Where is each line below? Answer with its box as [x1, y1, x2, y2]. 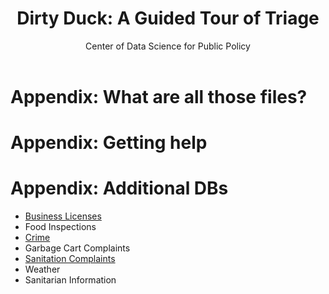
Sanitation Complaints [24, 253, 116, 265]
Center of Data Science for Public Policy [85, 40, 251, 52]
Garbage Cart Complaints [24, 242, 131, 254]
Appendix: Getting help [10, 132, 208, 154]
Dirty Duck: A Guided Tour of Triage [16, 7, 320, 30]
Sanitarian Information [24, 274, 117, 286]
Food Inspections [24, 221, 97, 233]
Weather [24, 263, 61, 276]
